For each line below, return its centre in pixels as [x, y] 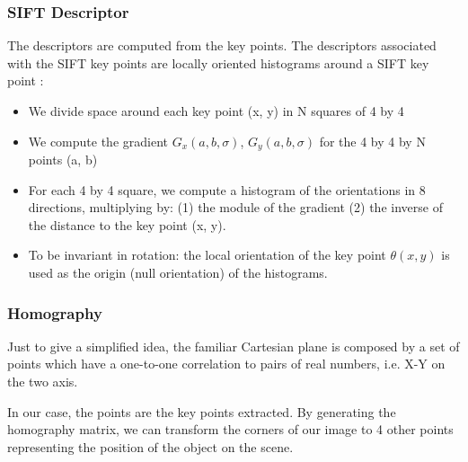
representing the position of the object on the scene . [150, 446]
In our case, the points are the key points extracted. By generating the [202, 411]
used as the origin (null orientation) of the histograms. [178, 273]
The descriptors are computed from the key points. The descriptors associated [222, 45]
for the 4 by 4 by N [372, 141]
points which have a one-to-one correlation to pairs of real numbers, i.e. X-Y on [226, 364]
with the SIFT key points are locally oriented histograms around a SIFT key [218, 62]
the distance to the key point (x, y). [127, 224]
